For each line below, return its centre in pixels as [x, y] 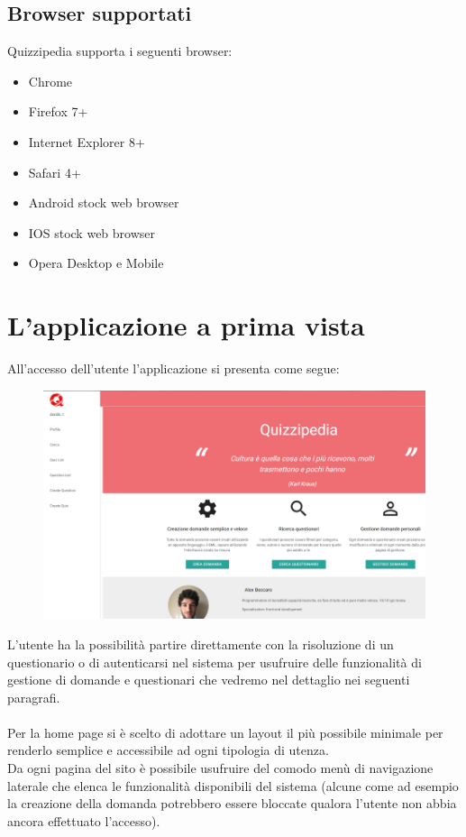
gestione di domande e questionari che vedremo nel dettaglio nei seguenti [209, 680]
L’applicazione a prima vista [186, 325]
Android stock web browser [104, 202]
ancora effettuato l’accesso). [84, 820]
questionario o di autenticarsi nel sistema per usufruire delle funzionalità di [215, 662]
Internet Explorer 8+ [87, 141]
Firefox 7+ [58, 111]
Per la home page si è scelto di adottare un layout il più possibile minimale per [225, 732]
